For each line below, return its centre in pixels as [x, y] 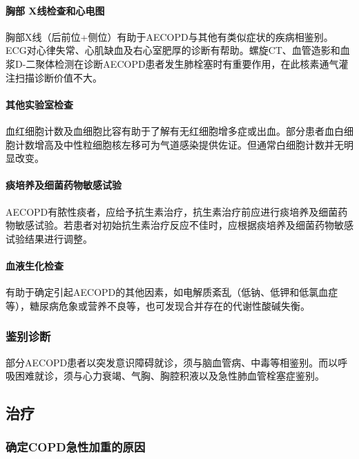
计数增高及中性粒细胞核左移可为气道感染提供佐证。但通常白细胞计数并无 [179, 144]
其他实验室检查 [39, 104]
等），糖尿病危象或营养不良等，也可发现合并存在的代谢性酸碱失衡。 [158, 305]
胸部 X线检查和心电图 [55, 10]
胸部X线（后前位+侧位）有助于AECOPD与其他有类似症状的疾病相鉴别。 [169, 36]
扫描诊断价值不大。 [58, 77]
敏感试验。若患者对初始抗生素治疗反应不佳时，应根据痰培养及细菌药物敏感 [184, 225]
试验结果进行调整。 [49, 238]
